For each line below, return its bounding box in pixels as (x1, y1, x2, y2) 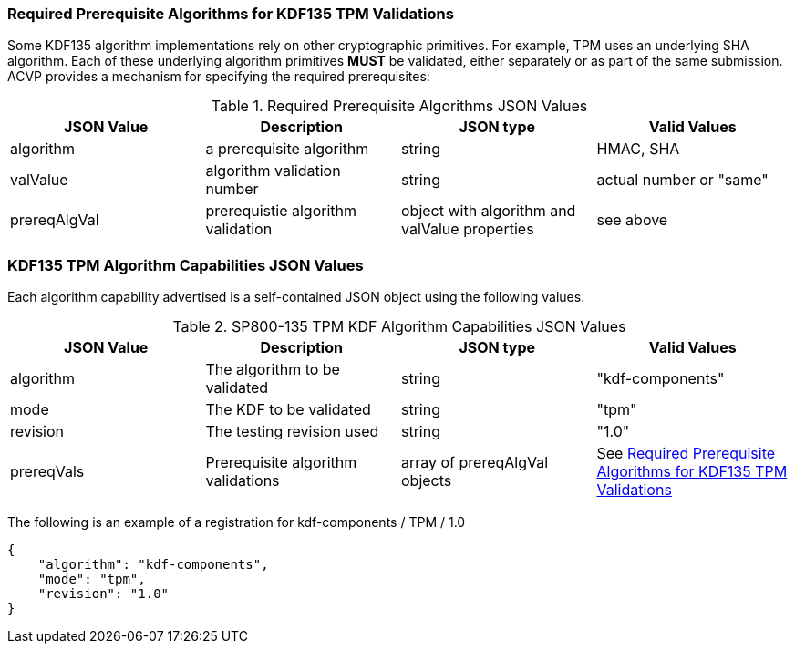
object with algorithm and (401, 201, 576, 221)
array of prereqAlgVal (401, 453, 549, 472)
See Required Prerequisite (596, 444, 776, 463)
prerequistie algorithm (205, 201, 357, 221)
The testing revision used (205, 422, 379, 441)
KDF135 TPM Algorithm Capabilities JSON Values (7, 255, 364, 274)
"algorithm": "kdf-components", (37, 557, 269, 573)
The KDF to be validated (205, 400, 371, 419)
